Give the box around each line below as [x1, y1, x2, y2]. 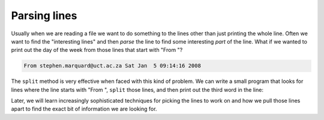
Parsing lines [11, 9, 77, 22]
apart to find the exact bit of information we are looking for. [11, 105, 157, 113]
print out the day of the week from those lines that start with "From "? [11, 47, 183, 54]
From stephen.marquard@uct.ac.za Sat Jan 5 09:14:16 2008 [23, 63, 201, 69]
